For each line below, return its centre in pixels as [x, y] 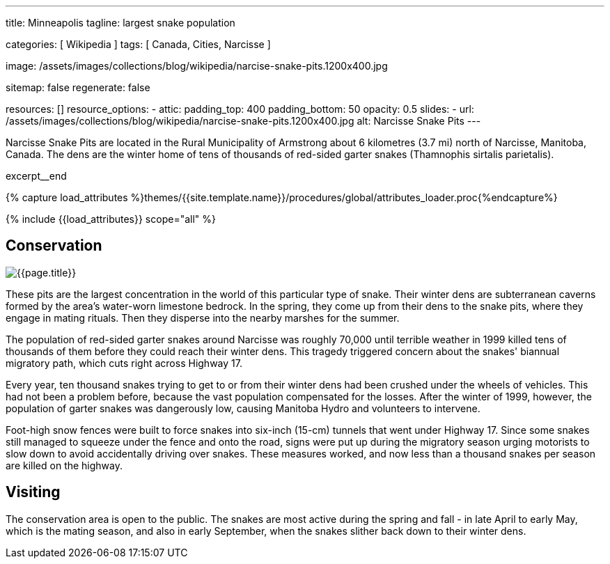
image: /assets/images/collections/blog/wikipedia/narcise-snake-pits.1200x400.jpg [197, 66]
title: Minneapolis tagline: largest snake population [120, 23]
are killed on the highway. [64, 465]
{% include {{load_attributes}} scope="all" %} [111, 219]
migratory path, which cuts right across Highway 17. [124, 363]
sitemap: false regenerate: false [78, 87]
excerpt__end [36, 176]
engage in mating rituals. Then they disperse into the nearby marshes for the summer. [203, 318]
